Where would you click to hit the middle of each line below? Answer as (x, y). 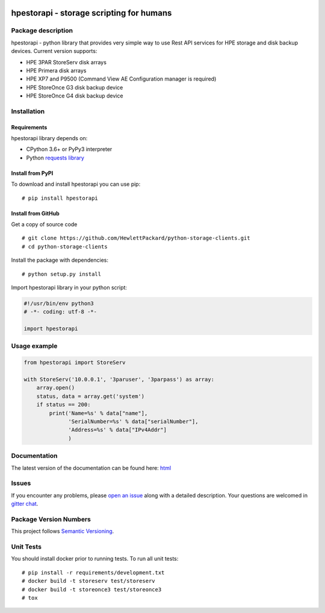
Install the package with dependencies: (60, 260)
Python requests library (55, 158)
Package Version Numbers (51, 519)
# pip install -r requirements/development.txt (93, 572)
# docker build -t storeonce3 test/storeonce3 (92, 589)
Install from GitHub (35, 213)
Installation (28, 111)
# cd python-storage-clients (65, 246)
